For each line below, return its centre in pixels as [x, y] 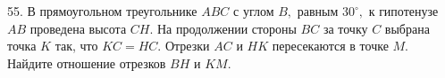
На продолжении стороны [227, 28]
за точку [345, 28]
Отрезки [187, 46]
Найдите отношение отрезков [87, 62]
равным [318, 11]
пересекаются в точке [330, 46]
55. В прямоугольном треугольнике [102, 11]
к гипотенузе [403, 11]
